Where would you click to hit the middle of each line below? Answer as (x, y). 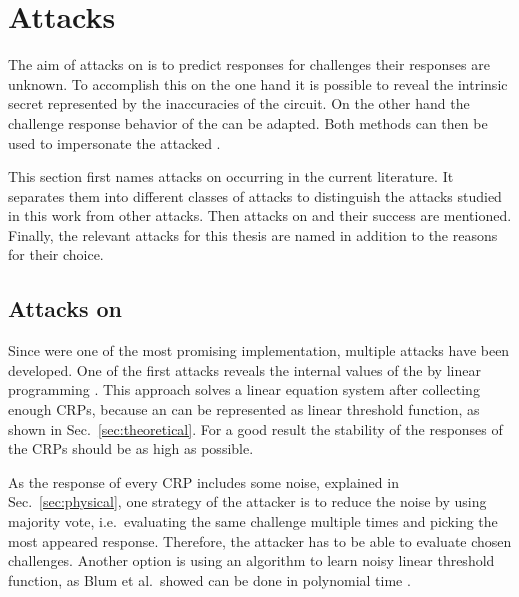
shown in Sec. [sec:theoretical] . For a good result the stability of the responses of (255, 428)
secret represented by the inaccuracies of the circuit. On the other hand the (239, 103)
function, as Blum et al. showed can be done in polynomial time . (209, 579)
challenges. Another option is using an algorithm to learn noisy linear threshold (251, 560)
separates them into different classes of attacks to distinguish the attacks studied (255, 195)
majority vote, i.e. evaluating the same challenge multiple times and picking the (253, 521)
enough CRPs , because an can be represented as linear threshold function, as (244, 409)
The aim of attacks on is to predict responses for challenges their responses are (249, 64)
